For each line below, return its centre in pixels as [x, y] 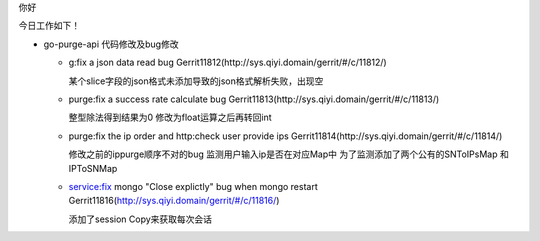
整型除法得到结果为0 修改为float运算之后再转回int [170, 117]
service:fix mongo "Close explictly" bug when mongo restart [193, 186]
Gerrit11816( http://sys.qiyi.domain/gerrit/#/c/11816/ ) [174, 201]
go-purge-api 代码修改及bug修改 [111, 44]
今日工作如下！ [49, 26]
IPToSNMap [93, 168]
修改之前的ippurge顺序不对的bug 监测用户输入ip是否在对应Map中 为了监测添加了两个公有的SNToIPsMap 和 [288, 154]
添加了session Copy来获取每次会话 [140, 219]
